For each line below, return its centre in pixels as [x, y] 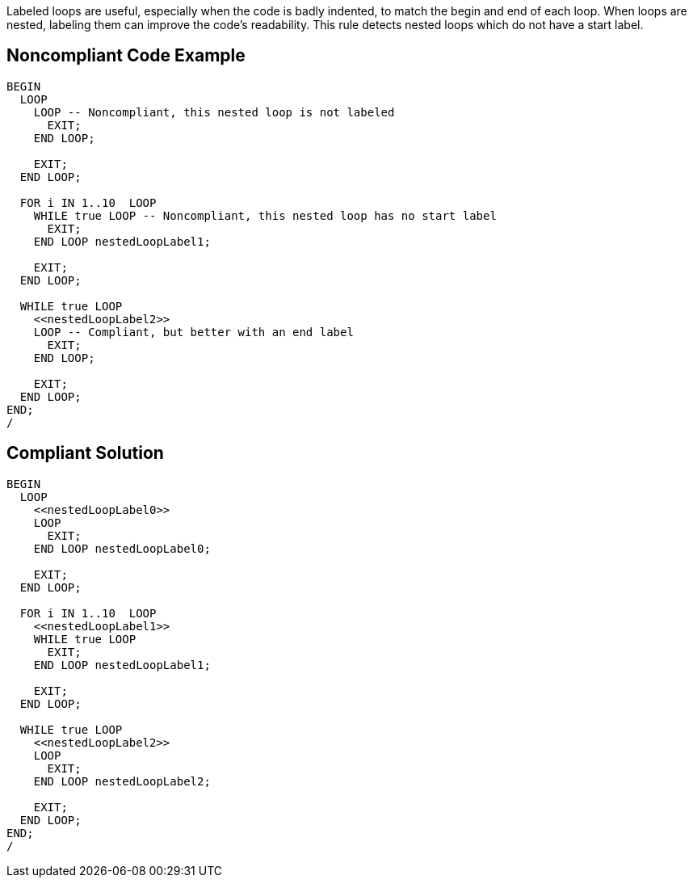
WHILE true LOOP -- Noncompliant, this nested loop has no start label [265, 215]
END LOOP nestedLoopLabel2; [122, 781]
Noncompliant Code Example [126, 56]
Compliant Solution [85, 453]
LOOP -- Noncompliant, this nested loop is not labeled [214, 112]
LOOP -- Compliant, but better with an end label [193, 332]
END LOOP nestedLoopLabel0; [122, 548]
